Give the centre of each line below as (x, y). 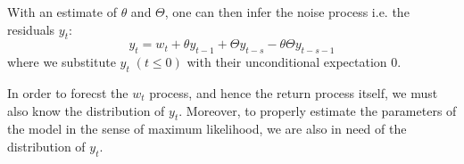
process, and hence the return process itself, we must (294, 92)
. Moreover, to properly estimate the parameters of (318, 110)
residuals (31, 29)
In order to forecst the (68, 92)
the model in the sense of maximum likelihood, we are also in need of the (207, 129)
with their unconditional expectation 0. (294, 62)
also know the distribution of (86, 110)
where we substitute (62, 62)
